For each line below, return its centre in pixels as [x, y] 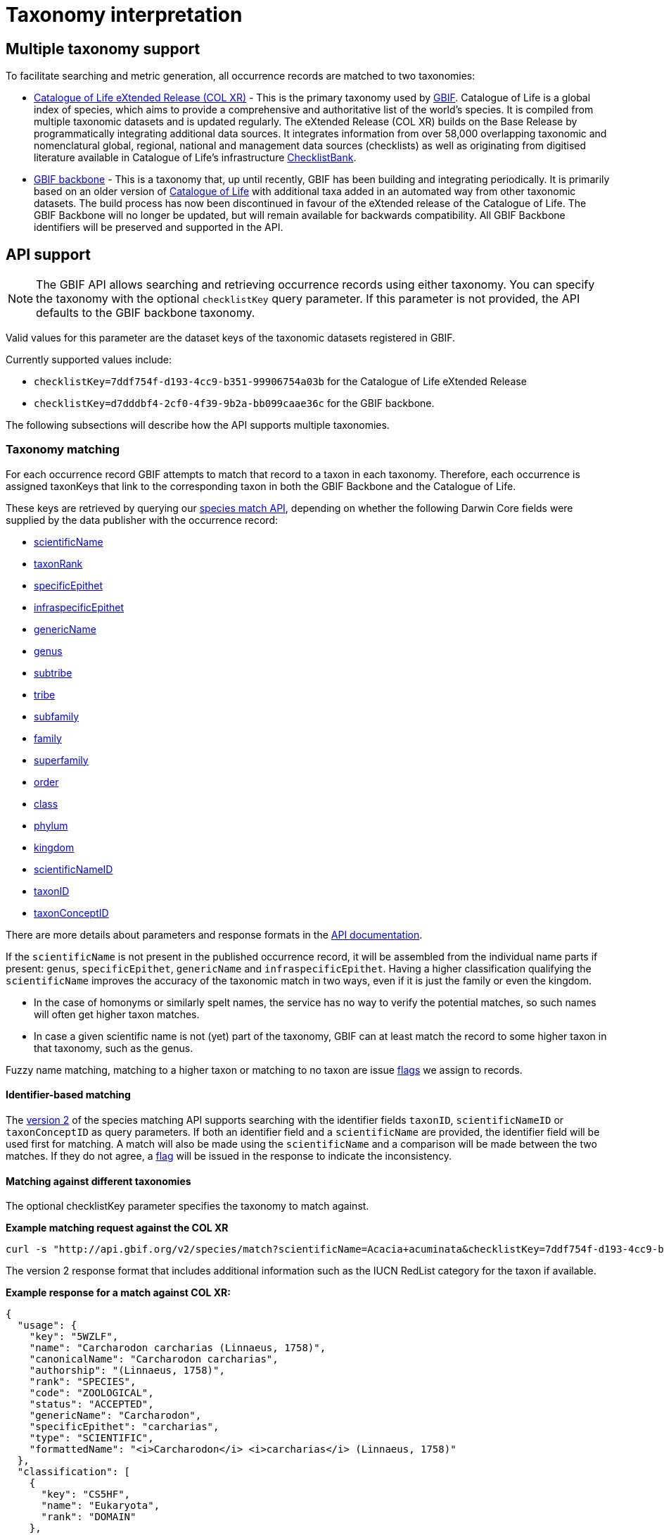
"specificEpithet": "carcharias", [124, 1427]
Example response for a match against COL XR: [118, 1293]
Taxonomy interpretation [124, 15]
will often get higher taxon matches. [117, 1014]
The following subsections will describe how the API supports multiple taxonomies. [198, 425]
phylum [51, 825]
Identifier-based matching [68, 1095]
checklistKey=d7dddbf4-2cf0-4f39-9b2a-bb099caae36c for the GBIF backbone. [234, 403]
